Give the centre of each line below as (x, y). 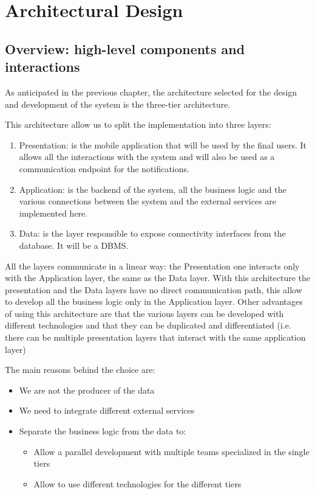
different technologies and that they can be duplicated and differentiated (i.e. (148, 325)
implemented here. (53, 213)
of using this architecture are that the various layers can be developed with (144, 313)
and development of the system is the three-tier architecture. (118, 104)
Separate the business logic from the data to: (103, 431)
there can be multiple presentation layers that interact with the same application (155, 337)
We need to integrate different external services (107, 410)
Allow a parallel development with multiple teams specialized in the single (171, 451)
